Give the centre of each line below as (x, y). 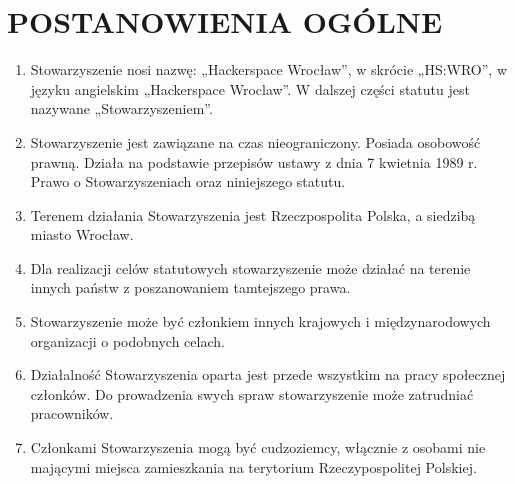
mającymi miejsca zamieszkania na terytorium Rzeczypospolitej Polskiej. (253, 466)
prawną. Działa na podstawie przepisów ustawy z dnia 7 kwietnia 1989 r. (254, 161)
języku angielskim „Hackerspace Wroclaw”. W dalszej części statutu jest (250, 88)
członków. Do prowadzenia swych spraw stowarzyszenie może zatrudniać (252, 393)
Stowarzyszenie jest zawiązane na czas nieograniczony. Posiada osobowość (255, 141)
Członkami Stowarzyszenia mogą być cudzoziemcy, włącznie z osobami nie (258, 447)
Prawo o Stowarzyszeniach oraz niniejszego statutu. (188, 181)
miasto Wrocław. (82, 234)
